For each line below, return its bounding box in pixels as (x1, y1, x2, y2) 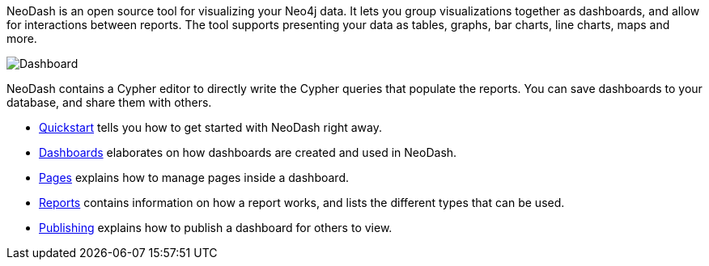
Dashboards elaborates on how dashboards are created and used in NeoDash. (39, 146, 457, 159)
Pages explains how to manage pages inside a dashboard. (39, 171, 349, 184)
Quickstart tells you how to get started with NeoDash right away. (39, 120, 383, 134)
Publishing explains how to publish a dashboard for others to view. (39, 221, 393, 234)
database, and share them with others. (6, 95, 212, 109)
